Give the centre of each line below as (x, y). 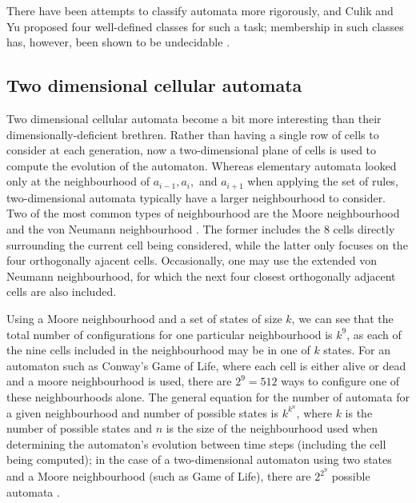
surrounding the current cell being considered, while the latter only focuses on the (207, 244)
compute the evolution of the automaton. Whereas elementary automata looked (202, 165)
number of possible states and (79, 428)
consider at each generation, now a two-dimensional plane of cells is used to (192, 150)
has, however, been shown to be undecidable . (118, 42)
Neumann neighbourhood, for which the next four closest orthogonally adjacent (201, 275)
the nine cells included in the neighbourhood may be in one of (158, 350)
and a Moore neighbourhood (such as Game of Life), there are (159, 476)
